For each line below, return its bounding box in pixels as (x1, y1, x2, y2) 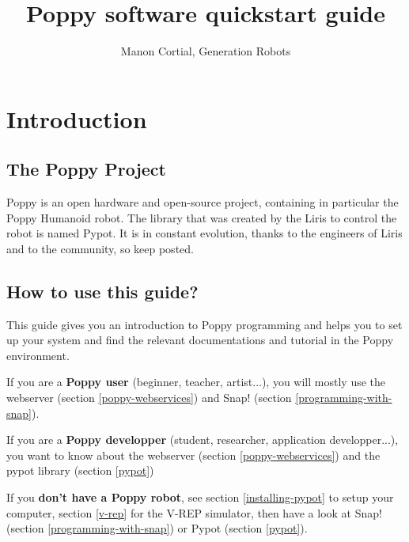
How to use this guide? (6, 279, 199, 303)
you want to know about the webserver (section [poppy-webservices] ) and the (6, 446, 381, 463)
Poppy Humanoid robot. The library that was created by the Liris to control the (6, 209, 397, 226)
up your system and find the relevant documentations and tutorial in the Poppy (6, 332, 394, 348)
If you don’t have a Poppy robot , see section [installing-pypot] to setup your (6, 489, 394, 506)
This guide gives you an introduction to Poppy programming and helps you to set (6, 316, 403, 332)
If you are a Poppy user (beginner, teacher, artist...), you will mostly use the (6, 373, 386, 390)
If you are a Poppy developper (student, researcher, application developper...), (6, 431, 399, 448)
